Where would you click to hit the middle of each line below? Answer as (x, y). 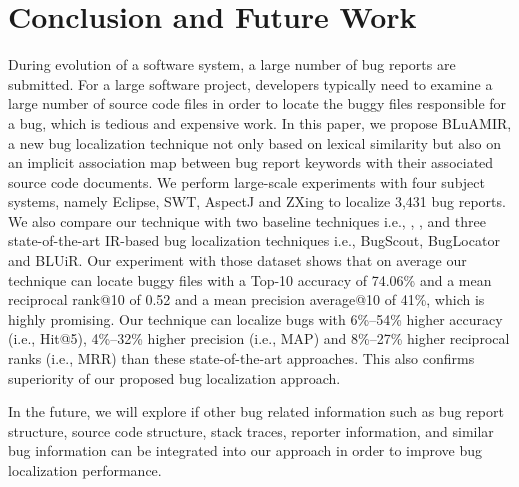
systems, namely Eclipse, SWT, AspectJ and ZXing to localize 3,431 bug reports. (257, 201)
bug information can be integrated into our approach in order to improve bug (245, 450)
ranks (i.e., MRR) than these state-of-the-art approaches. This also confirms (241, 358)
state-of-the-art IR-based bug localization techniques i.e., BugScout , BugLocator (254, 240)
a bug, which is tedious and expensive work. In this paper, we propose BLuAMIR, (260, 122)
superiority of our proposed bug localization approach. (174, 377)
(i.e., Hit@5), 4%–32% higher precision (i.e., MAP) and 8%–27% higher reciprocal (259, 338)
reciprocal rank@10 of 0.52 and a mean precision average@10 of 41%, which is (246, 299)
